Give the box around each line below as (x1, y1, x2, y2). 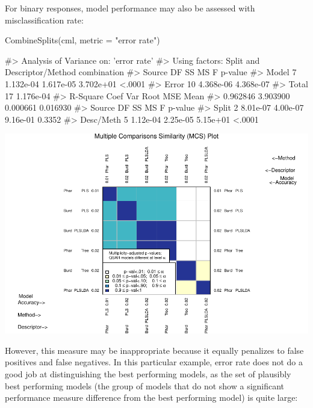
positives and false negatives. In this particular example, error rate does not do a (5, 356, 303, 368)
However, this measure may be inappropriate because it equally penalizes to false (5, 344, 304, 356)
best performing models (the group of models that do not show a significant (5, 379, 285, 392)
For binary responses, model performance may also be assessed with (5, 2, 255, 14)
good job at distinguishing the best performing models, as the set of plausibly (5, 367, 291, 380)
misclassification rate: (5, 13, 84, 26)
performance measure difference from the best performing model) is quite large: (5, 391, 298, 404)
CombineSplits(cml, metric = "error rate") (5, 34, 160, 46)
